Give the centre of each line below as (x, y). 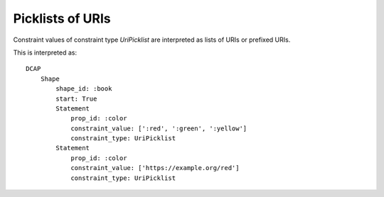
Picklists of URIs (62, 18)
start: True (76, 98)
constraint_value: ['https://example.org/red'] (155, 168)
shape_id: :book (84, 89)
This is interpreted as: (45, 52)
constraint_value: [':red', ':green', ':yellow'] (159, 128)
